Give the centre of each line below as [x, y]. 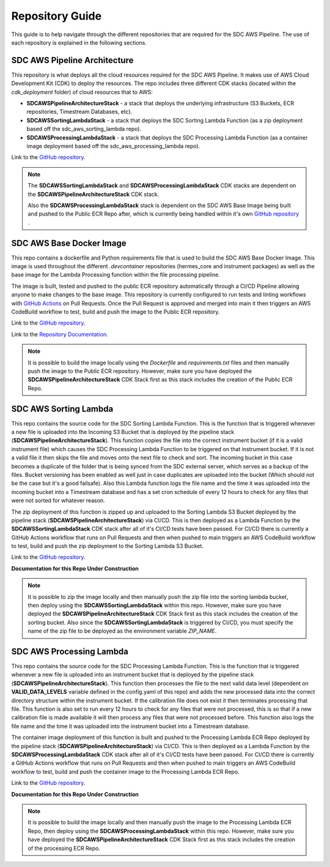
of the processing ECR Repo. [64, 848]
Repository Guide [57, 16]
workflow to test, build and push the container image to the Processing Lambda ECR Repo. [125, 771]
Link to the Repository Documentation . [60, 334]
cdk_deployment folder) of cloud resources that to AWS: [82, 92]
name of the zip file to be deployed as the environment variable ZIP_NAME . [122, 631]
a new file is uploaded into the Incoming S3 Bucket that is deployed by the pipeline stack [123, 432]
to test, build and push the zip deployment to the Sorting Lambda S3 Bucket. [108, 546]
